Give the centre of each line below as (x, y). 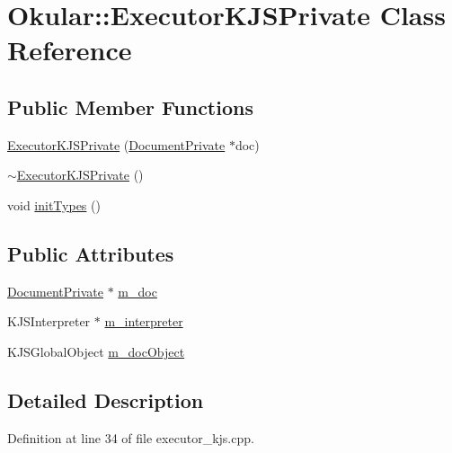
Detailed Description (106, 400)
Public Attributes (91, 253)
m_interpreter (144, 321)
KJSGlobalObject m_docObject (96, 351)
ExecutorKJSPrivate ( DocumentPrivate (116, 144)
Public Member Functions (130, 107)
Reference (70, 50)
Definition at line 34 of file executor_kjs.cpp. (131, 437)
